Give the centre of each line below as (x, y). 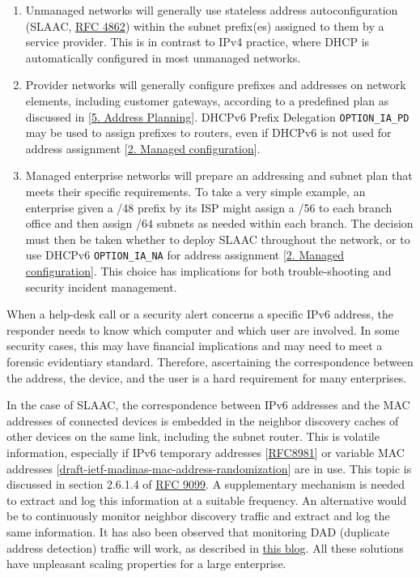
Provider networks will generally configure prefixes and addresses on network (216, 85)
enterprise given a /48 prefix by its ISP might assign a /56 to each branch (209, 207)
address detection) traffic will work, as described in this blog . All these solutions (205, 547)
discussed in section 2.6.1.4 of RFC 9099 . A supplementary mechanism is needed (206, 484)
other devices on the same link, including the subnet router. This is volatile (193, 436)
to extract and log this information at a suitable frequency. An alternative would (207, 500)
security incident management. (101, 286)
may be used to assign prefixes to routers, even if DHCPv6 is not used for (208, 132)
